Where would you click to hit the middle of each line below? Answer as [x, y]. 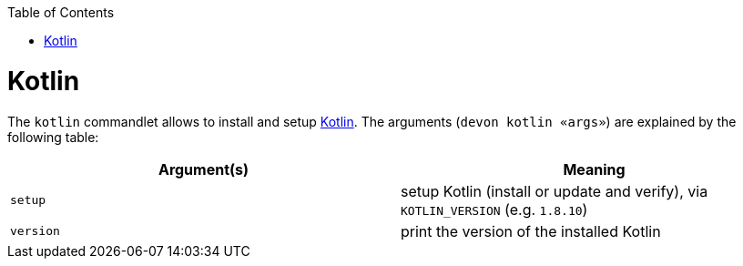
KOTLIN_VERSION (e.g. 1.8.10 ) [494, 209]
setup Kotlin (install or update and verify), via [555, 191]
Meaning [594, 169]
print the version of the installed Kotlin [531, 231]
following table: [53, 137]
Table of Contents [61, 12]
